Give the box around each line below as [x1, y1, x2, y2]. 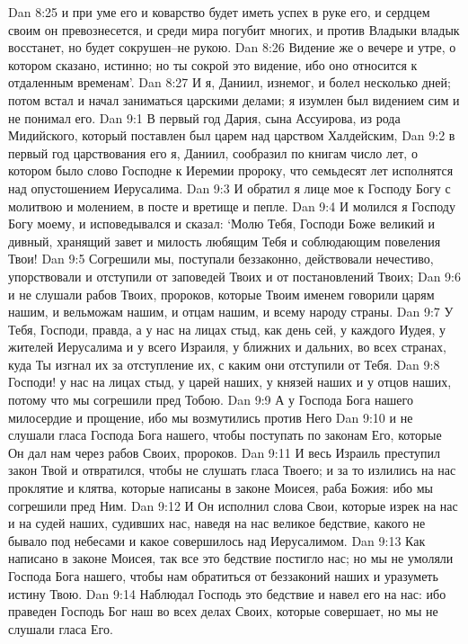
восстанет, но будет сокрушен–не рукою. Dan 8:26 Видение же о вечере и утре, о [8, 38, 456, 57]
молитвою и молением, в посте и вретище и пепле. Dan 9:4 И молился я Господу [8, 196, 455, 215]
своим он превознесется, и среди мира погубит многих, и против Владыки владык [8, 20, 460, 39]
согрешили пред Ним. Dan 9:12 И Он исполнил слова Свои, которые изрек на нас [8, 496, 458, 514]
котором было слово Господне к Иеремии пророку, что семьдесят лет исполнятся [8, 161, 454, 180]
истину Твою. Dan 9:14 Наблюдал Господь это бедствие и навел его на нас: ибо [8, 584, 446, 603]
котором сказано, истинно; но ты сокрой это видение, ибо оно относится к [8, 55, 418, 74]
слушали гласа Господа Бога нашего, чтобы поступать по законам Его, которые [8, 425, 442, 444]
